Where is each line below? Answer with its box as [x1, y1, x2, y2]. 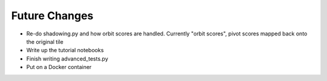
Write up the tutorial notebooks [26, 47, 104, 54]
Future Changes [11, 9, 94, 22]
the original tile [26, 38, 64, 45]
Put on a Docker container [26, 64, 92, 71]
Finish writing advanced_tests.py [26, 55, 108, 62]
